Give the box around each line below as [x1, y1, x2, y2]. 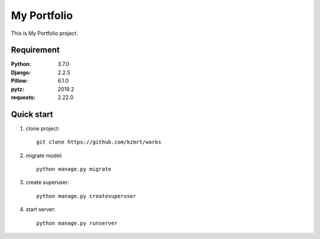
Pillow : [11, 77, 28, 84]
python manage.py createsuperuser [36, 193, 136, 199]
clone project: [25, 125, 60, 132]
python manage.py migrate [36, 166, 112, 173]
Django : [11, 69, 31, 76]
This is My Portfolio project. [11, 30, 78, 37]
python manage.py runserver [36, 219, 118, 227]
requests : [11, 94, 36, 101]
